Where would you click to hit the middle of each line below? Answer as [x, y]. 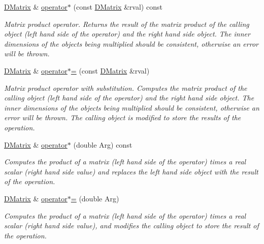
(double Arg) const [103, 144]
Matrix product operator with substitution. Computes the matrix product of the [126, 88]
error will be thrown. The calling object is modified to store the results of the [123, 117]
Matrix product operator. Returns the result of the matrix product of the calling [127, 24]
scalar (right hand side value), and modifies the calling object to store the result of [131, 225]
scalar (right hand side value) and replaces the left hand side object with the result [131, 171]
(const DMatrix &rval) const [118, 7]
